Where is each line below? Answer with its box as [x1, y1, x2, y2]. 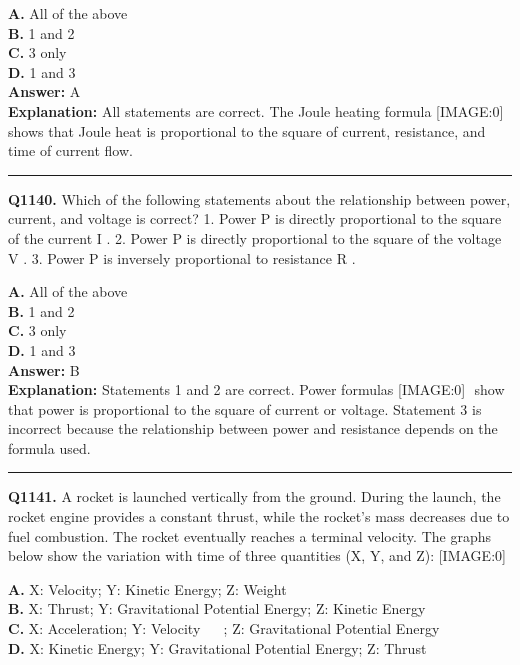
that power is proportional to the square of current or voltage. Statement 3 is [8, 398, 482, 419]
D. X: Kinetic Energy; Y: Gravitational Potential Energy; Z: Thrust [8, 637, 427, 658]
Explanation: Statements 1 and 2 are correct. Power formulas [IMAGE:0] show [8, 379, 505, 400]
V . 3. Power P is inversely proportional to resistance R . [8, 247, 356, 268]
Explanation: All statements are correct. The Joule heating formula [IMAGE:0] [8, 100, 504, 121]
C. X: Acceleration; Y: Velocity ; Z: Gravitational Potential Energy [8, 618, 440, 639]
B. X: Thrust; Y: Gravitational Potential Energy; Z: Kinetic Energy [8, 598, 426, 619]
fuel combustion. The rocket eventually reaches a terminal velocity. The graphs [8, 525, 491, 546]
